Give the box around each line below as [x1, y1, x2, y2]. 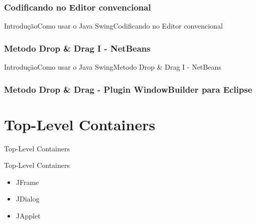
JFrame [16, 176, 39, 187]
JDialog [16, 193, 40, 204]
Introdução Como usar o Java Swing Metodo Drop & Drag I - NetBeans [4, 62, 221, 72]
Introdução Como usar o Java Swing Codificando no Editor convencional [4, 21, 223, 31]
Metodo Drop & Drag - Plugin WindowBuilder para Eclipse [4, 83, 252, 95]
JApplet [16, 210, 41, 220]
